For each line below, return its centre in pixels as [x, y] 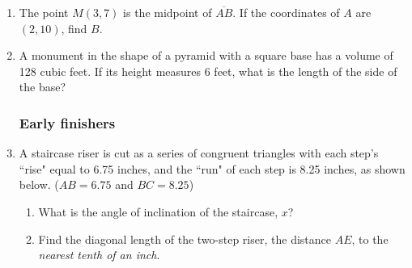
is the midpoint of [168, 12]
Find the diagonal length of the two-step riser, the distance [185, 239]
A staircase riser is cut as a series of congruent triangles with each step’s [199, 153]
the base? [42, 87]
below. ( [39, 184]
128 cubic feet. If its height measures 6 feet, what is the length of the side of [208, 71]
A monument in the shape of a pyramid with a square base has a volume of [206, 55]
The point [44, 12]
